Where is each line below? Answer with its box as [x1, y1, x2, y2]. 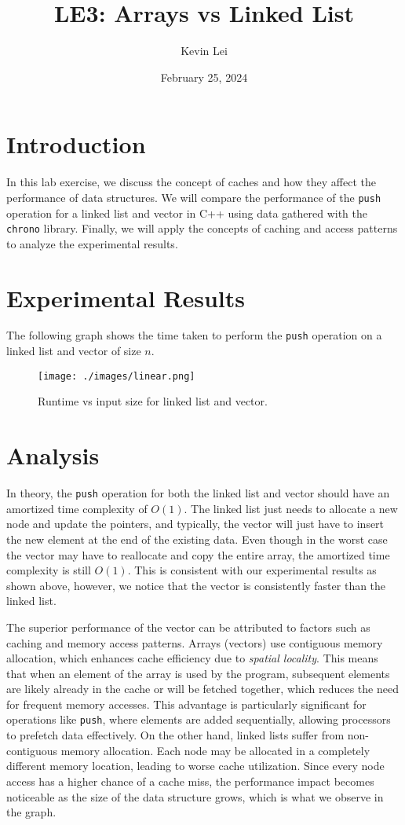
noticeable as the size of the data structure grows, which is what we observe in [6, 788, 384, 805]
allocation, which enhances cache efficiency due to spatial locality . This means [6, 650, 378, 666]
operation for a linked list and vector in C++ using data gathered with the [6, 204, 368, 221]
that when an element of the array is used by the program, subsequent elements [6, 665, 390, 681]
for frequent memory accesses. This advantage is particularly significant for [6, 695, 367, 712]
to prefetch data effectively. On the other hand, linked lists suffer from [6, 727, 345, 743]
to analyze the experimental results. [6, 235, 178, 251]
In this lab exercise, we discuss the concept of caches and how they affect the [6, 174, 376, 190]
